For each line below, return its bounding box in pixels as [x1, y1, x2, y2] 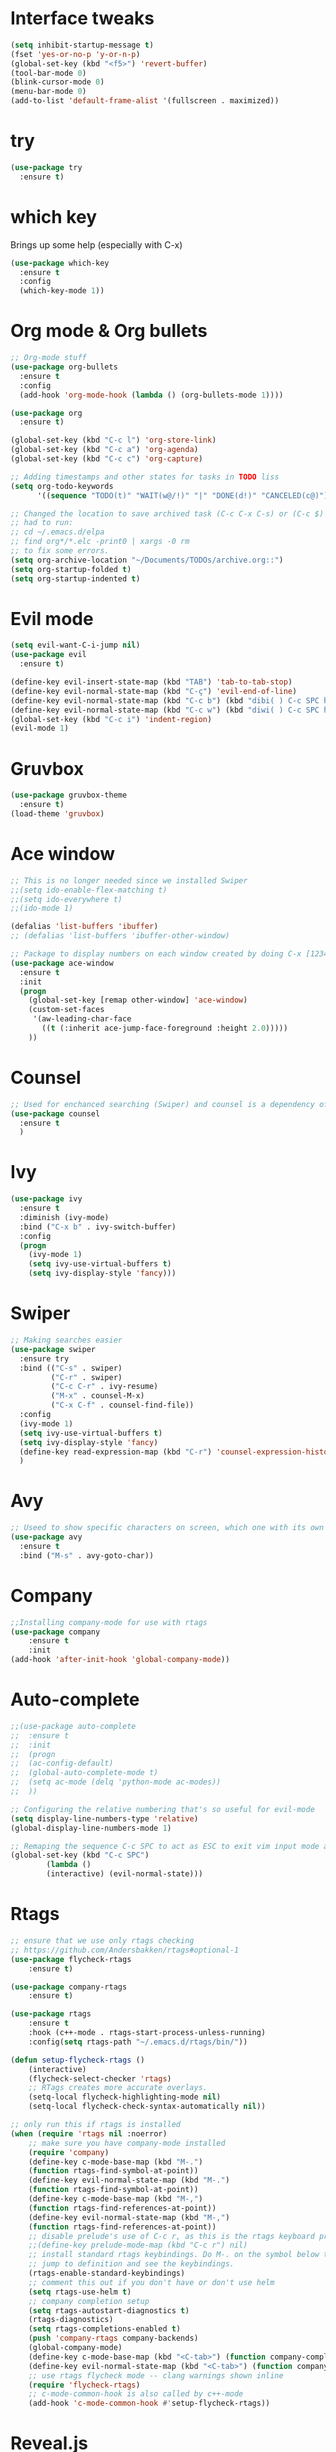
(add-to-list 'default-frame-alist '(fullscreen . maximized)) [10, 96, 280, 106]
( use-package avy [10, 1532, 83, 1542]
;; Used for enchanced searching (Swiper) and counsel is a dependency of [10, 1099, 329, 1109]
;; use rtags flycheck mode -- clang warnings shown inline [28, 2370, 284, 2381]
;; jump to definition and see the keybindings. [28, 2259, 235, 2269]
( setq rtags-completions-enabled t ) [28, 2324, 182, 2334]
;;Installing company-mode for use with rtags [10, 1617, 208, 1627]
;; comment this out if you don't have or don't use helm [28, 2277, 275, 2287]
